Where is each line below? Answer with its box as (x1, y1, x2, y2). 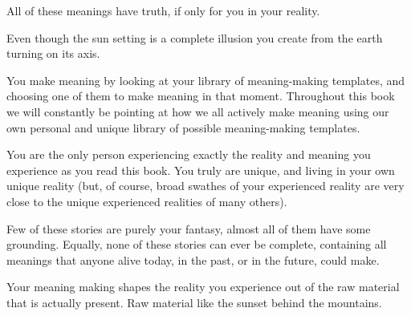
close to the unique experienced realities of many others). (6, 192, 287, 209)
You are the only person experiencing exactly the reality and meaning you (6, 146, 371, 163)
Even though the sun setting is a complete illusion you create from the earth (6, 29, 383, 46)
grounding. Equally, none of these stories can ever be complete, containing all (6, 236, 387, 253)
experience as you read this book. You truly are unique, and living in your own (6, 161, 395, 178)
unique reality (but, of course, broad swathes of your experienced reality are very (6, 177, 405, 194)
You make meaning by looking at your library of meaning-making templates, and (6, 71, 405, 88)
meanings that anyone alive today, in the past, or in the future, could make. (6, 251, 380, 268)
